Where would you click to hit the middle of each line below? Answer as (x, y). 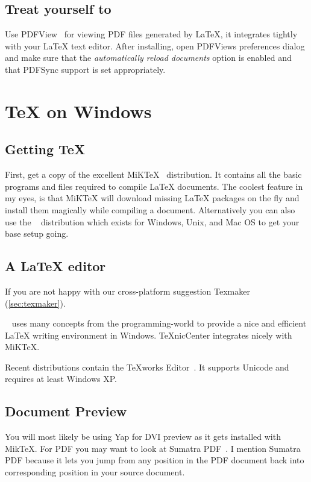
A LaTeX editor (55, 266)
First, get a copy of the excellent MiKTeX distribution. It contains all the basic (153, 174)
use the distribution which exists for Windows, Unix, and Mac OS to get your (152, 221)
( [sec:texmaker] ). (35, 303)
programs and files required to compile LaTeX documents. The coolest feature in (154, 186)
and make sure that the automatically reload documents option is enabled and (148, 58)
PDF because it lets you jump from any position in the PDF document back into (155, 460)
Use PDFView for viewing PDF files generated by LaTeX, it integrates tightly (151, 34)
